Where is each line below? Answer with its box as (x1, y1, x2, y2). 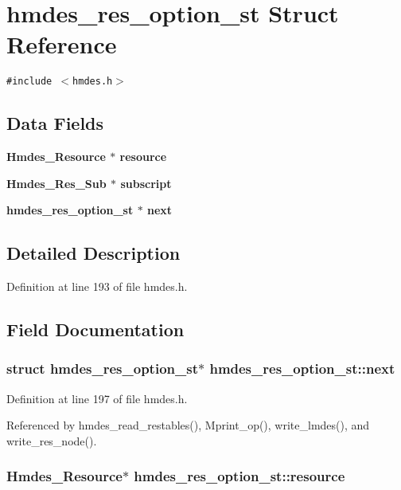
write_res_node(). (6, 432, 97, 449)
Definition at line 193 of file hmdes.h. (6, 278, 188, 295)
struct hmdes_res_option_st (6, 359, 198, 378)
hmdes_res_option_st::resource (134, 466, 345, 486)
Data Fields (6, 111, 104, 135)
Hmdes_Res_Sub (6, 174, 107, 191)
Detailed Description (6, 241, 181, 265)
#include (6, 76, 53, 88)
